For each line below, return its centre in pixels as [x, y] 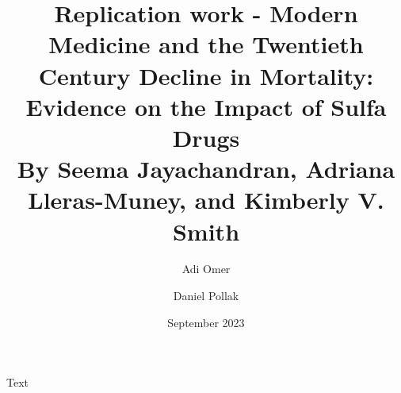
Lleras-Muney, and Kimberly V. [206, 200]
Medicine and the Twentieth [206, 44]
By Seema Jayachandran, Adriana [206, 169]
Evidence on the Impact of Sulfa [206, 106]
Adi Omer [206, 269]
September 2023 [206, 322]
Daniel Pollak [206, 296]
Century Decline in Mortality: [206, 75]
